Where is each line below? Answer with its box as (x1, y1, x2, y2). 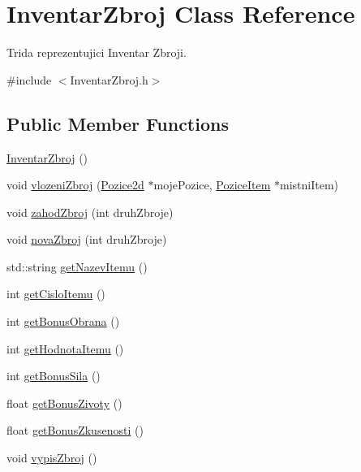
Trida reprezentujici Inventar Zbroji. (6, 44, 187, 61)
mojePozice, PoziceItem (153, 176, 271, 193)
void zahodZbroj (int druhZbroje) (6, 203, 174, 220)
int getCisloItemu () (6, 285, 105, 302)
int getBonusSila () (6, 367, 101, 384)
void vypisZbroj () (6, 449, 97, 466)
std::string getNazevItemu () (6, 258, 148, 275)
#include (6, 71, 52, 88)
